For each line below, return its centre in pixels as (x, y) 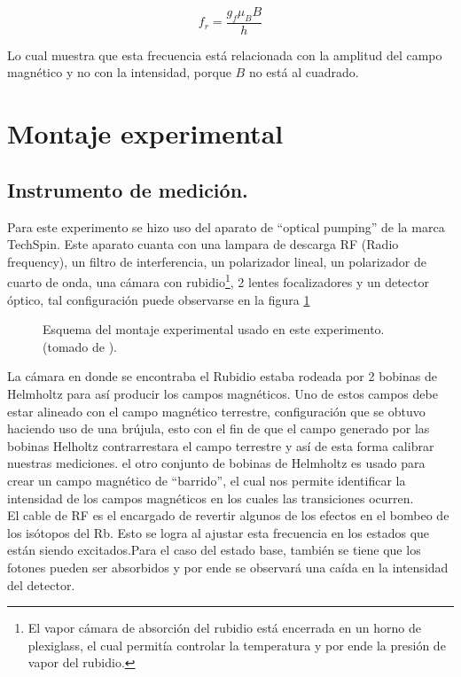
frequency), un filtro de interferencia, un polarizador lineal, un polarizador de (217, 261)
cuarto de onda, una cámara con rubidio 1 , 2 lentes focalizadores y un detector (218, 281)
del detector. (41, 584)
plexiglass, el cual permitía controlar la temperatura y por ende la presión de (237, 645)
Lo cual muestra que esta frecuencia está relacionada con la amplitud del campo (225, 54)
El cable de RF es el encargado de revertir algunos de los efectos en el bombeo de (228, 515)
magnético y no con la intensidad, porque (119, 72)
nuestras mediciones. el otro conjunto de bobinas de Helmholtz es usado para (216, 463)
